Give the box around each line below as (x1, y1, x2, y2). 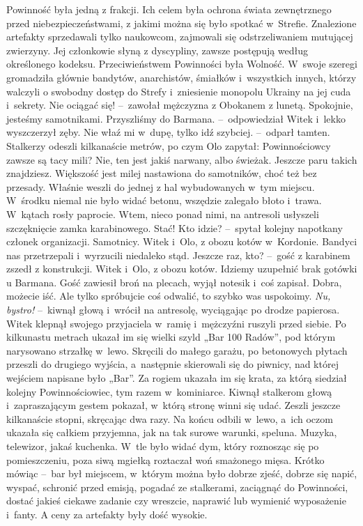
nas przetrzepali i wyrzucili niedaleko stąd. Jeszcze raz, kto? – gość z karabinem (6, 247, 350, 262)
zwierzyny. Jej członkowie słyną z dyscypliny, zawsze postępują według (6, 42, 309, 57)
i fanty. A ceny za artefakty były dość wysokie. (6, 506, 208, 521)
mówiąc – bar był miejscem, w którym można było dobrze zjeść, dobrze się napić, (6, 466, 357, 481)
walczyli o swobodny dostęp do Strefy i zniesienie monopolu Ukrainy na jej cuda (6, 84, 351, 98)
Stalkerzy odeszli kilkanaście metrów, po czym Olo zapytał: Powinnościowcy (6, 138, 331, 153)
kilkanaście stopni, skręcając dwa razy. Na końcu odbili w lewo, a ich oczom (6, 411, 333, 426)
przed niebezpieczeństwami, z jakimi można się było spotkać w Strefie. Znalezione (6, 15, 357, 30)
